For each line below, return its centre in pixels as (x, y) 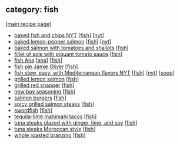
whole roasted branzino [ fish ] (50, 135)
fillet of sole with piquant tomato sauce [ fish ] (68, 54)
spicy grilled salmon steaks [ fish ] (54, 104)
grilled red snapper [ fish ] (44, 85)
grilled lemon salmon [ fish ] (46, 79)
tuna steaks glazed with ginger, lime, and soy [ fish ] (76, 122)
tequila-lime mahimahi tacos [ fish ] (55, 116)
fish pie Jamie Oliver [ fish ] (46, 66)
